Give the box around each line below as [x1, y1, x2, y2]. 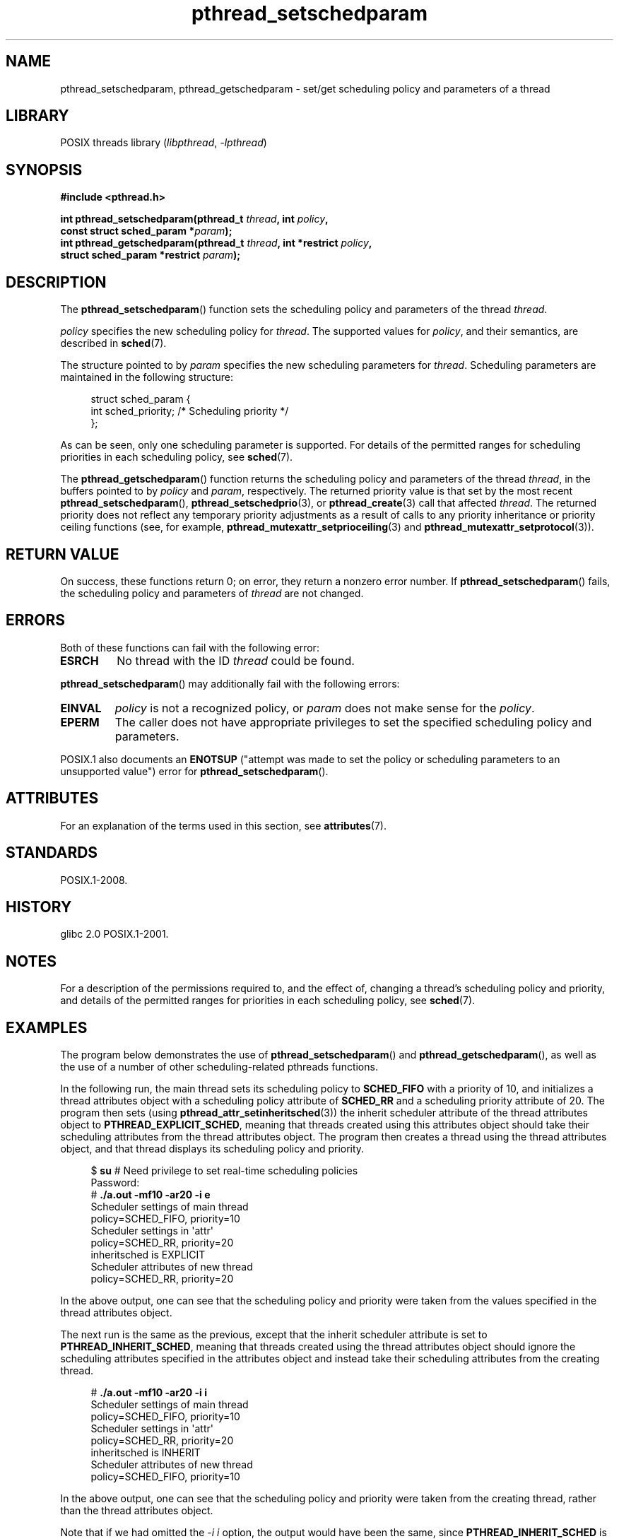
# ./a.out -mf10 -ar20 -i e [90, 1189, 211, 1201]
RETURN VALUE [6, 545, 119, 563]
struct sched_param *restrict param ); [60, 249, 241, 261]
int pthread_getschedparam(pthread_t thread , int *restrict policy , [60, 237, 372, 249]
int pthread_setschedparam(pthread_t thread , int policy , [60, 213, 329, 225]
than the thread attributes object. [60, 1504, 213, 1517]
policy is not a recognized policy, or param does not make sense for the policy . [114, 700, 535, 715]
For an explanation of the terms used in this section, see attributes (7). [60, 819, 387, 832]
